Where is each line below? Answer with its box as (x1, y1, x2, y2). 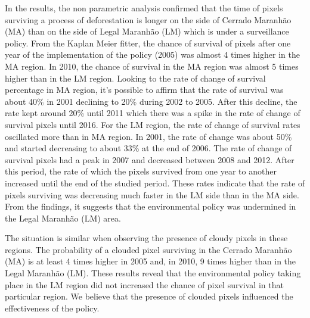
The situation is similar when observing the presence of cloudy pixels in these (5, 232, 288, 244)
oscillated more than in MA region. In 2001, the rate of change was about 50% (5, 130, 292, 142)
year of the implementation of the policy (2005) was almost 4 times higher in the (5, 48, 300, 61)
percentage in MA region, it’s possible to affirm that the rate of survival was (5, 83, 284, 96)
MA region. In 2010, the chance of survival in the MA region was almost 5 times (5, 60, 299, 72)
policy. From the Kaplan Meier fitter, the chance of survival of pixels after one (5, 36, 291, 49)
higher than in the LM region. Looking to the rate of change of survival (5, 71, 266, 84)
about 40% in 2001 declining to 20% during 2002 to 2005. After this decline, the (5, 95, 297, 107)
